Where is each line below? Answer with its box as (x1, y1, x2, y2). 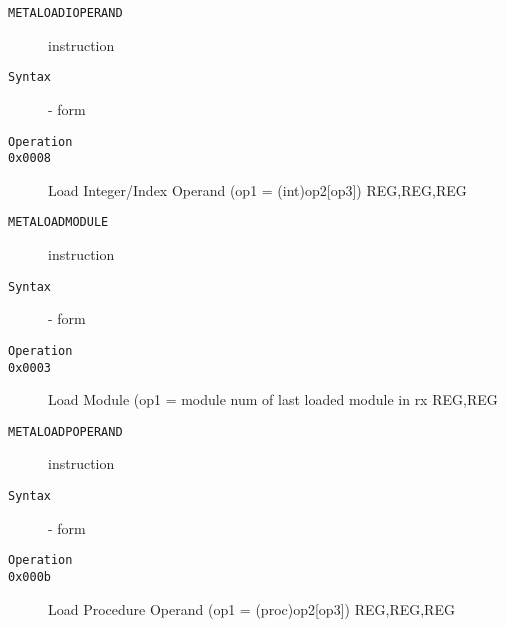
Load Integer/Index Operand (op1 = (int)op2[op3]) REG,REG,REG (48, 179, 467, 200)
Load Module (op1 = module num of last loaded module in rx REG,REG (48, 389, 498, 410)
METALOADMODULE (8, 215, 109, 230)
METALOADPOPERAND (8, 424, 123, 439)
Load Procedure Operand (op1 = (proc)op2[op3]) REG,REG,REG (48, 598, 455, 619)
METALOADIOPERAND (8, 6, 123, 20)
